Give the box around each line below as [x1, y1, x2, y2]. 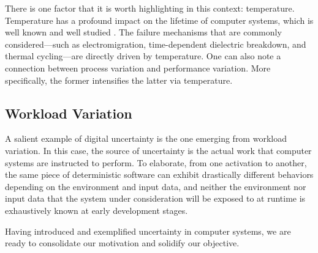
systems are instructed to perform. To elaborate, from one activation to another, [5, 156, 307, 169]
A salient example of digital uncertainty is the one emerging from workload [5, 132, 287, 145]
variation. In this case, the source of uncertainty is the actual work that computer [5, 144, 312, 156]
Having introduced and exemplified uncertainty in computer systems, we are [5, 224, 291, 237]
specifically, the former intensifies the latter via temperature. [5, 73, 233, 86]
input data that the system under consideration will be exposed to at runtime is [5, 192, 306, 205]
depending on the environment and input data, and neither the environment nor [5, 180, 306, 193]
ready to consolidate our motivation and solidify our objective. [5, 237, 240, 249]
